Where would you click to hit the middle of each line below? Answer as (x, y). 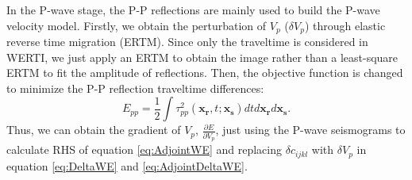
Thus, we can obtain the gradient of (94, 130)
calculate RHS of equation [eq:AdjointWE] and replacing (144, 149)
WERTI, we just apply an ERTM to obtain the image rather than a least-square (202, 57)
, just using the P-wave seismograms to (310, 130)
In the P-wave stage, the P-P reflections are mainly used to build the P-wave (193, 10)
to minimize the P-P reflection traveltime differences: (135, 88)
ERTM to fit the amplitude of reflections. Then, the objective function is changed (205, 73)
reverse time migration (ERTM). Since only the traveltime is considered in (187, 42)
